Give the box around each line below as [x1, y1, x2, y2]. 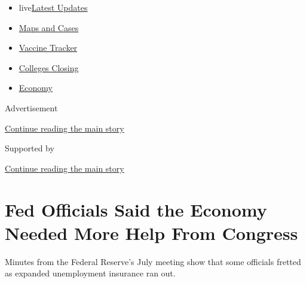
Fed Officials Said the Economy [5, 197, 267, 221]
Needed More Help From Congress [5, 220, 298, 245]
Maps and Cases [19, 21, 79, 34]
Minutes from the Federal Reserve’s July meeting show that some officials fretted [5, 255, 301, 267]
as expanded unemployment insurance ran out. [5, 267, 176, 279]
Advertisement [5, 101, 58, 114]
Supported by [5, 142, 54, 154]
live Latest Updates [19, 1, 88, 13]
